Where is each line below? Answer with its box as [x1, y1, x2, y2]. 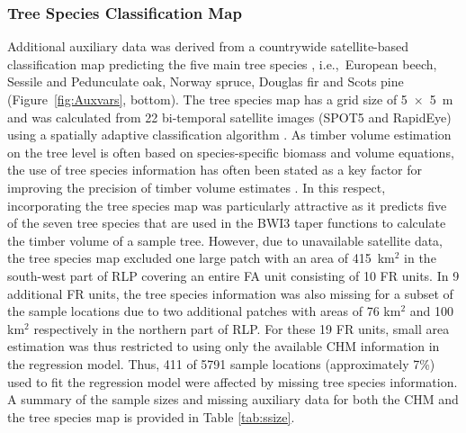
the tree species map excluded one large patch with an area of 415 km [7, 248, 395, 267]
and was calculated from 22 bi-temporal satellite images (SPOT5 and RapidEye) [7, 107, 452, 126]
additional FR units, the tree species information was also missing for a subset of [7, 284, 453, 302]
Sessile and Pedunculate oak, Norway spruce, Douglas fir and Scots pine [7, 72, 404, 91]
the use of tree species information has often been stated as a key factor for [7, 160, 423, 179]
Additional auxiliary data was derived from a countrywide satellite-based [7, 37, 409, 56]
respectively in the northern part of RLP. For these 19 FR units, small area [33, 319, 450, 338]
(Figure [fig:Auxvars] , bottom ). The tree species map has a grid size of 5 [7, 90, 408, 108]
